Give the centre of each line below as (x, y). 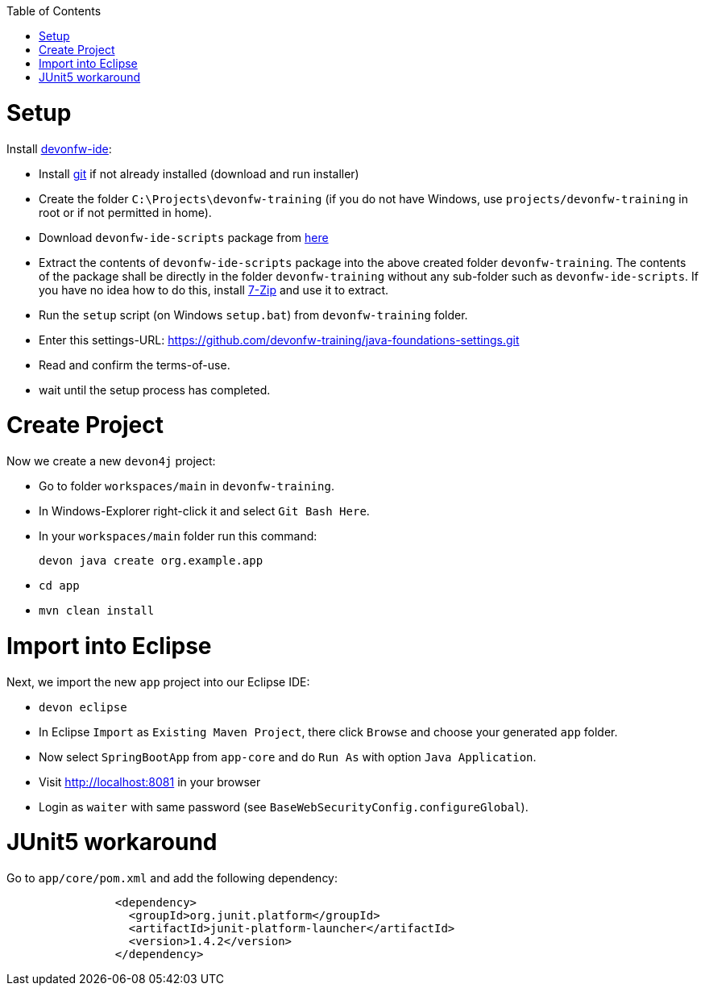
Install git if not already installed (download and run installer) (199, 173)
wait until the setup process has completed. (155, 390)
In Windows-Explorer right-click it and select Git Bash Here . (204, 511)
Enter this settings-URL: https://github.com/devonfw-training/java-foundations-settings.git (279, 340)
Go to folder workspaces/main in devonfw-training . (187, 486)
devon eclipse (83, 707)
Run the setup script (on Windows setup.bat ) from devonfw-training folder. (253, 315)
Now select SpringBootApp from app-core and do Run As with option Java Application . (288, 757)
